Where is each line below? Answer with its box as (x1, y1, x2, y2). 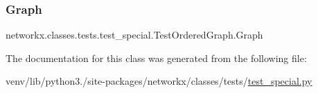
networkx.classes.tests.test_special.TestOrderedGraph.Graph (6, 28, 263, 42)
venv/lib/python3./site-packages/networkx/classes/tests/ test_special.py (6, 74, 312, 88)
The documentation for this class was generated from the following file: (6, 50, 307, 65)
